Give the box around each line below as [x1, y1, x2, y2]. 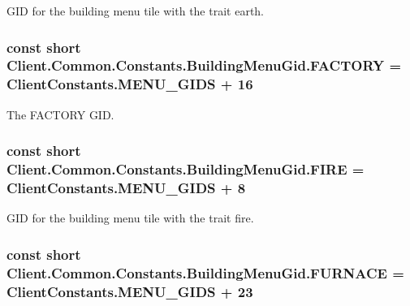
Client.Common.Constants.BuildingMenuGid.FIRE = [6, 159, 365, 179]
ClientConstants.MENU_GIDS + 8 [6, 178, 246, 198]
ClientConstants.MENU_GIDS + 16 [6, 74, 253, 94]
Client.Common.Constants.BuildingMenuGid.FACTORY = [6, 55, 402, 75]
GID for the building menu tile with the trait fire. [6, 209, 254, 226]
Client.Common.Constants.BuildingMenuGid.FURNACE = [6, 262, 404, 282]
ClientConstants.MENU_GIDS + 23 [6, 281, 253, 301]
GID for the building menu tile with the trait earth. [6, 2, 265, 19]
